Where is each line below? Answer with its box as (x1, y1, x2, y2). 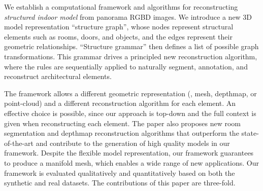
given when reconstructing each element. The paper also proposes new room (4, 118, 241, 128)
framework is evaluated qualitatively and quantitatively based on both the (4, 167, 235, 178)
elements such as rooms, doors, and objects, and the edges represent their (4, 31, 233, 42)
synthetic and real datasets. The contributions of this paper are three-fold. (4, 177, 236, 188)
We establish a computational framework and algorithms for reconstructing (4, 2, 238, 12)
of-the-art (4, 137, 34, 148)
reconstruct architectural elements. (4, 71, 112, 82)
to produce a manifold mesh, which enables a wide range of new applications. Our (4, 157, 259, 168)
